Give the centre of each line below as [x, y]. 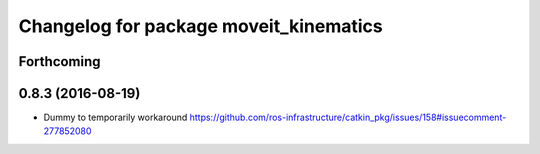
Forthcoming [59, 61]
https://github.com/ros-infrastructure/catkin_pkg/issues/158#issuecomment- [348, 117]
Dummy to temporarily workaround [115, 117]
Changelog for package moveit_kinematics [201, 26]
